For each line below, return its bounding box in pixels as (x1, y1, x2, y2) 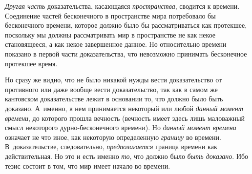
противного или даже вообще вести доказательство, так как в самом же (5, 84, 218, 94)
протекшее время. (5, 58, 58, 68)
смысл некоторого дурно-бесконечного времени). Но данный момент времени (5, 122, 236, 133)
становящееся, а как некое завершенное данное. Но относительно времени (5, 39, 227, 49)
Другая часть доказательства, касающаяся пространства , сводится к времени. (5, 1, 240, 11)
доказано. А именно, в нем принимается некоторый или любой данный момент (5, 103, 243, 113)
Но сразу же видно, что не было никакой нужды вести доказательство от (5, 75, 222, 85)
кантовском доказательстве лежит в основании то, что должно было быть (5, 94, 223, 104)
